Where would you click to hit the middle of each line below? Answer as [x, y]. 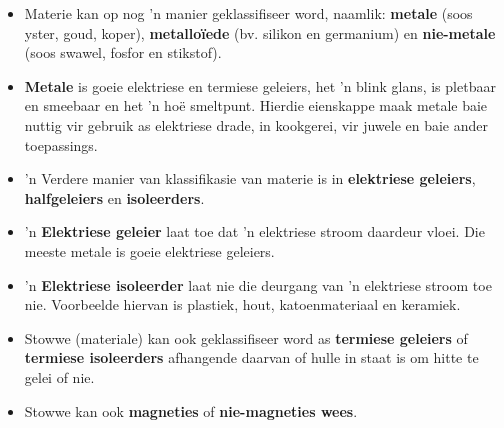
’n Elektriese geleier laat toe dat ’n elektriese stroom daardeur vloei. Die [254, 231]
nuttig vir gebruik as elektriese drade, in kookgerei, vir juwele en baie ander [256, 124]
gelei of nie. [59, 376]
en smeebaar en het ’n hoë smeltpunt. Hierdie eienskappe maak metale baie [256, 105]
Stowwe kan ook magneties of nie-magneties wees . [191, 410]
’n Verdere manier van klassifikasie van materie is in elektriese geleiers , [250, 178]
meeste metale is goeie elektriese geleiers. [149, 250]
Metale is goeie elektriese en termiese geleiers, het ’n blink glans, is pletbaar [260, 85]
